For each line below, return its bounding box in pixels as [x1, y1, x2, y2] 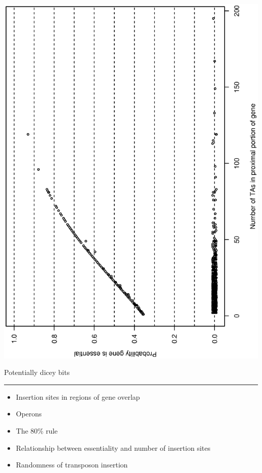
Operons [16, 408, 42, 419]
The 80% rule [16, 425, 58, 436]
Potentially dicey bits [4, 367, 70, 377]
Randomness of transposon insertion [16, 459, 128, 470]
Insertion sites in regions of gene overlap [16, 391, 140, 402]
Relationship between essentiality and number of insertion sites [16, 442, 211, 453]
